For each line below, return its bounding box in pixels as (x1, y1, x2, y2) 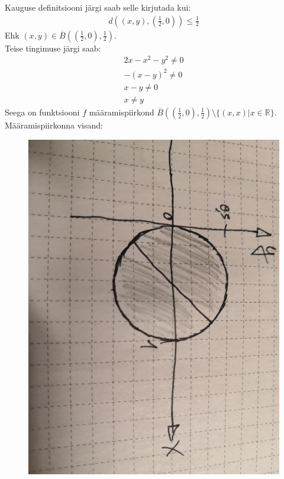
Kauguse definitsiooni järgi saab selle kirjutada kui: (5, 1, 191, 13)
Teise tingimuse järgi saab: (5, 41, 101, 54)
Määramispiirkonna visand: (5, 118, 103, 131)
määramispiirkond (89, 105, 154, 118)
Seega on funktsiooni (5, 105, 80, 118)
